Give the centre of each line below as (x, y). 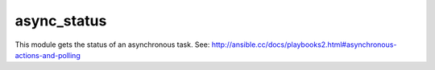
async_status (61, 21)
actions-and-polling (48, 55)
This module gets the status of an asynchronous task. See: (112, 45)
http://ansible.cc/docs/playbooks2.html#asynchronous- (304, 45)
